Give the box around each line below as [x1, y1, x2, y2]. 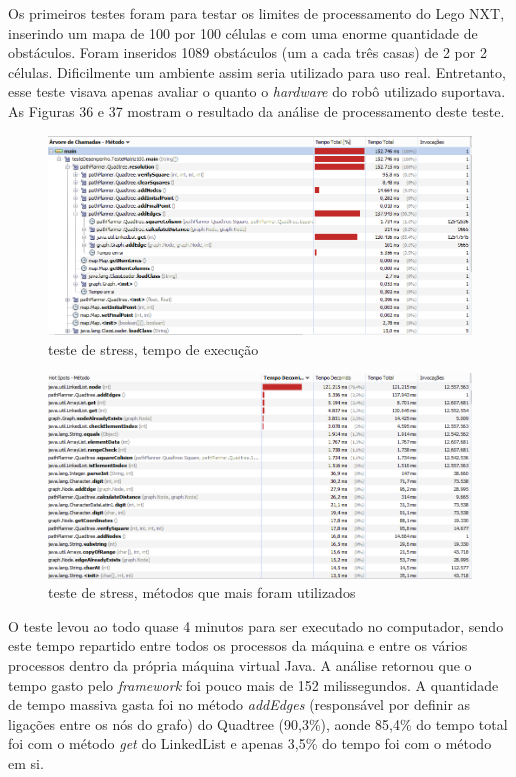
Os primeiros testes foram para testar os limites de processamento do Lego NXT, [8, 3, 505, 23]
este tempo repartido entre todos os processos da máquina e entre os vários [8, 635, 468, 656]
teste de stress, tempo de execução [48, 338, 259, 359]
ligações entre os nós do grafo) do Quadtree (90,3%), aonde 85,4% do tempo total [8, 713, 508, 734]
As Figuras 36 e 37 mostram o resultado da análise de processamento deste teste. [8, 100, 505, 121]
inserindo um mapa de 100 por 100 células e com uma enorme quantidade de [8, 22, 478, 43]
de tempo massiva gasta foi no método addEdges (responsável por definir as [8, 694, 471, 715]
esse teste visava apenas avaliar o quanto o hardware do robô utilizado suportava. [8, 81, 506, 102]
